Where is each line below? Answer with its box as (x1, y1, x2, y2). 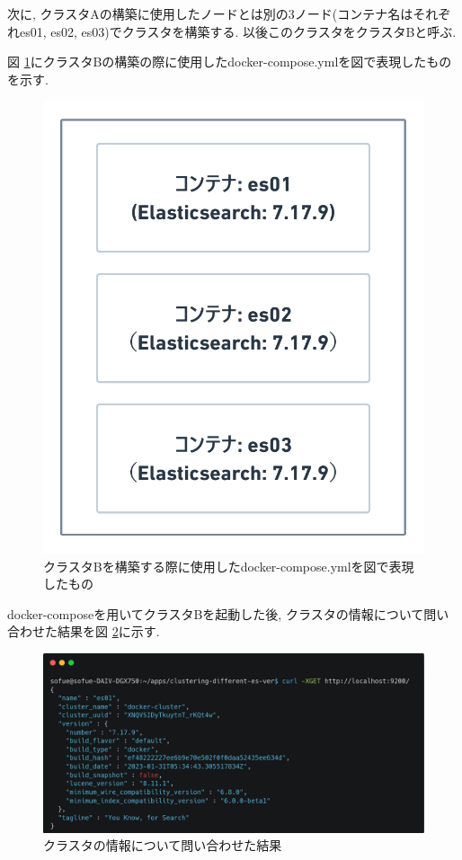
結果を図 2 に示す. (57, 622, 160, 641)
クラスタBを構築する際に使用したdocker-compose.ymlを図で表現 (43, 556, 414, 575)
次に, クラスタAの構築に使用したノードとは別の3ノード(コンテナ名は (7, 4, 413, 22)
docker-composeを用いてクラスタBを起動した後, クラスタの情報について (7, 604, 424, 623)
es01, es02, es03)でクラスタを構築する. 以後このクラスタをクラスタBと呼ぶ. (19, 22, 457, 40)
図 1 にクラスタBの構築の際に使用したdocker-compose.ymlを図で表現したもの (7, 52, 452, 71)
